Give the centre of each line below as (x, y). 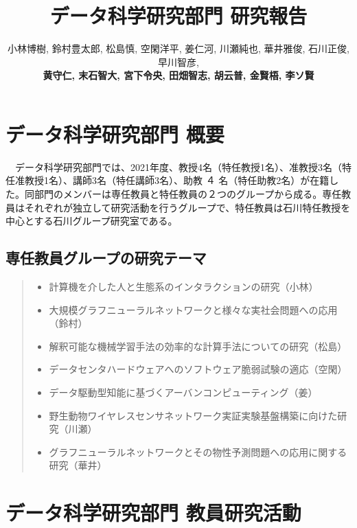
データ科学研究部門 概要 (115, 134)
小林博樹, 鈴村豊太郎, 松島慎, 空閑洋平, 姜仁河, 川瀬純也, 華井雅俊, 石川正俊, (178, 48)
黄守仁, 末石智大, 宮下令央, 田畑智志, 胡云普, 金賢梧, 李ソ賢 (178, 75)
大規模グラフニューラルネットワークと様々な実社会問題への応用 (193, 309)
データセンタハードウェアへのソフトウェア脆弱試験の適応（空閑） (198, 369)
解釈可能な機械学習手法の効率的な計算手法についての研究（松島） (198, 346)
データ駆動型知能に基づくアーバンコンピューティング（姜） (183, 392)
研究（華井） (78, 465)
